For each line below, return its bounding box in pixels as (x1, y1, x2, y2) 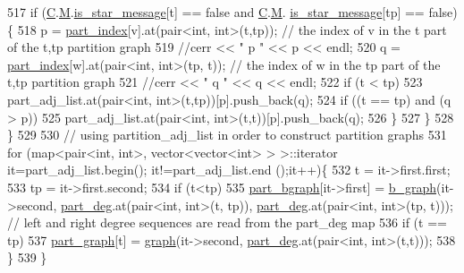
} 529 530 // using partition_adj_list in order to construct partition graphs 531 (7, 125, 447, 144)
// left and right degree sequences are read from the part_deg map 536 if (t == (7, 213, 447, 232)
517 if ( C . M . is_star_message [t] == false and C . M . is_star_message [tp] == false (7, 3, 453, 21)
